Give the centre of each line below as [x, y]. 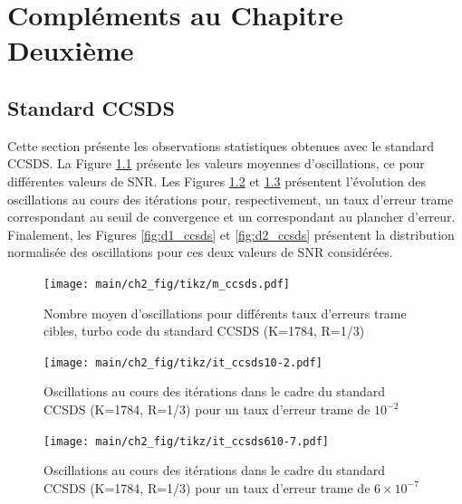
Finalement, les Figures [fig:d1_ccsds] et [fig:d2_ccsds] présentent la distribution [231, 234]
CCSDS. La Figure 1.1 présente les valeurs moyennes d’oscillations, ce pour [216, 163]
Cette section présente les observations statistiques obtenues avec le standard [221, 145]
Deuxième [71, 50]
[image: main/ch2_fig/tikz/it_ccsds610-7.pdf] [186, 441]
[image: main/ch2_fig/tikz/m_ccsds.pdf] [167, 284]
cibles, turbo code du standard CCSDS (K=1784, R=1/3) [204, 331]
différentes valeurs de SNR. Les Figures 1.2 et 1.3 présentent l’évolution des [217, 181]
